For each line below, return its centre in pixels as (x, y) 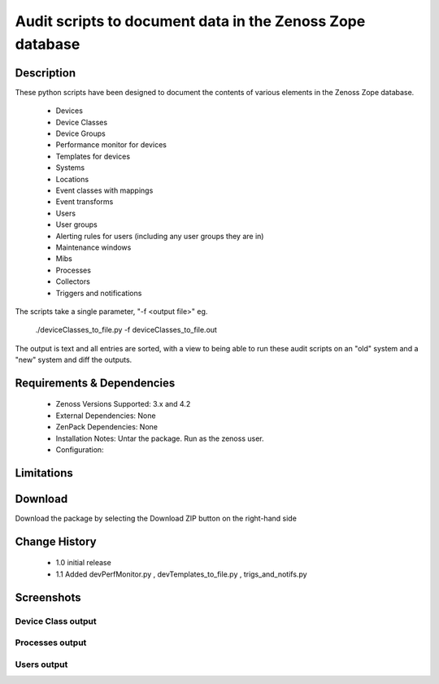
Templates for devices (93, 156)
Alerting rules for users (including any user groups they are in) (160, 236)
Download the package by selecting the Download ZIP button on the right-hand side (156, 518)
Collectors (73, 281)
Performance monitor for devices (111, 145)
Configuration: (80, 450)
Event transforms (85, 202)
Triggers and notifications (99, 293)
